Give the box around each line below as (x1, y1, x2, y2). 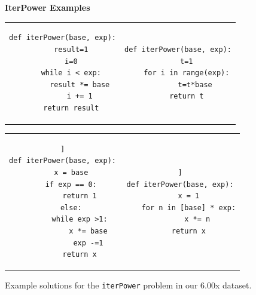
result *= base (50, 80, 110, 89)
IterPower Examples (5, 1, 90, 13)
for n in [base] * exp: (141, 203, 236, 212)
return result (43, 103, 99, 112)
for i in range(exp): (144, 69, 230, 78)
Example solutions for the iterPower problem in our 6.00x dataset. (5, 279, 252, 291)
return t (169, 92, 204, 101)
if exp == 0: (45, 180, 97, 189)
